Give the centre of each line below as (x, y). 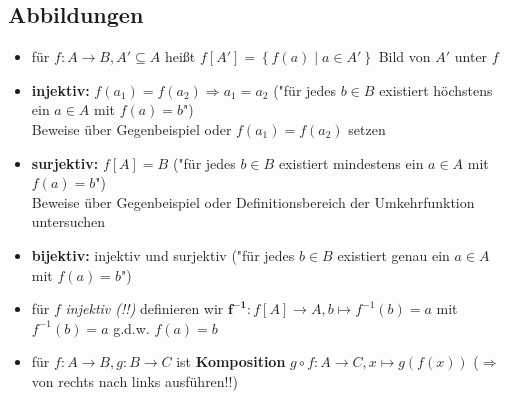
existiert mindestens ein (351, 162)
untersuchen (68, 221)
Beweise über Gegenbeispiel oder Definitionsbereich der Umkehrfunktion (253, 201)
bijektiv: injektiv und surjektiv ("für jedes (163, 254)
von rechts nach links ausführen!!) (134, 380)
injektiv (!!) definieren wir (144, 308)
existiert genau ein (393, 254)
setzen (367, 128)
